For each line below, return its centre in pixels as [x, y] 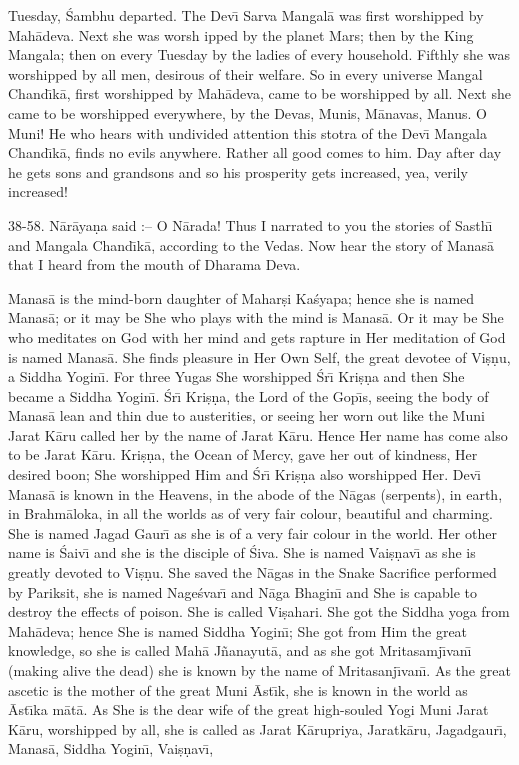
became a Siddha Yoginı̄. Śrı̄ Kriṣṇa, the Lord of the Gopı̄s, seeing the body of [248, 395]
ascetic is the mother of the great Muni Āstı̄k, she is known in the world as [238, 689]
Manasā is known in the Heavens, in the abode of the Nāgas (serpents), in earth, [255, 493]
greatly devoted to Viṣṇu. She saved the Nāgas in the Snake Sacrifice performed [252, 572]
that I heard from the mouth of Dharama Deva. [154, 264]
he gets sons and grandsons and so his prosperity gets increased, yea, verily [238, 171]
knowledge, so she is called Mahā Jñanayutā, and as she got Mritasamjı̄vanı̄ [240, 650]
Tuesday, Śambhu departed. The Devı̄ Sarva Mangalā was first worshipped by [246, 15]
